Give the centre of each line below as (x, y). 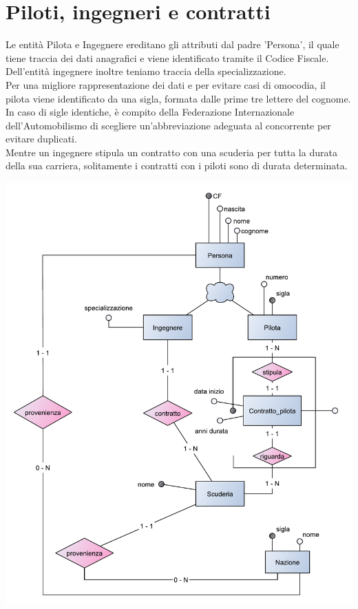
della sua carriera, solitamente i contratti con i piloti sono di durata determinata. (177, 165)
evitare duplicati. (41, 139)
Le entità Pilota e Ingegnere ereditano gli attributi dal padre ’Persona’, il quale (172, 44)
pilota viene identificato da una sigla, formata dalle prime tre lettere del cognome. (178, 98)
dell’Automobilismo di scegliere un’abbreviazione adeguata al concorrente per (168, 125)
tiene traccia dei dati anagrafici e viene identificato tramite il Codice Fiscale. (167, 57)
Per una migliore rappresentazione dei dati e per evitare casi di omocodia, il (166, 84)
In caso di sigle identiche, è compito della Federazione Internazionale (150, 112)
